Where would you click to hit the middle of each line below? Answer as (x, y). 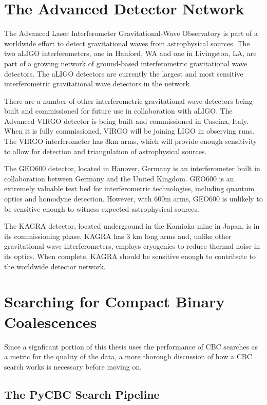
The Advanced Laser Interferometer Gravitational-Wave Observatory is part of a (131, 33)
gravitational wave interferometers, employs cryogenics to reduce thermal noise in (132, 246)
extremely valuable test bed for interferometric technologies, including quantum (129, 188)
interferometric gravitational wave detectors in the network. (98, 84)
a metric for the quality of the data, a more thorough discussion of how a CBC (128, 356)
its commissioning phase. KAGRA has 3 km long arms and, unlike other (118, 236)
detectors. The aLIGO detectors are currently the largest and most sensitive (124, 73)
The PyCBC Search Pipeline (82, 394)
